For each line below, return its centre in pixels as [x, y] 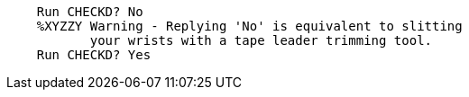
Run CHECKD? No [90, 12]
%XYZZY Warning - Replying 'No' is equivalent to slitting [249, 26]
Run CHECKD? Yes [94, 55]
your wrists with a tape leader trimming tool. [261, 40]
